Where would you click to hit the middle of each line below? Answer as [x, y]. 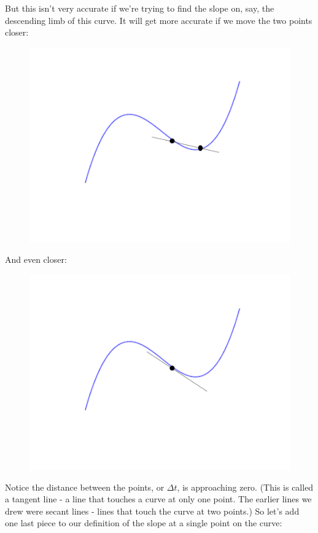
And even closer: [36, 259]
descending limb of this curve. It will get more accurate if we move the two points [159, 20]
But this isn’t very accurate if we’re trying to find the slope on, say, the [140, 8]
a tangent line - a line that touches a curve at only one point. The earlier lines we [158, 499]
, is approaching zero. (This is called [245, 487]
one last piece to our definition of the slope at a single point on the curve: [144, 523]
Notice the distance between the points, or [85, 487]
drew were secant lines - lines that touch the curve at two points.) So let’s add [152, 511]
